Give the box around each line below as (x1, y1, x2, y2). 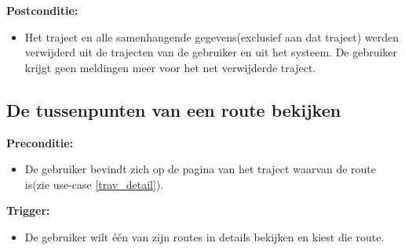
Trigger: (6, 202, 50, 219)
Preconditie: (6, 134, 74, 150)
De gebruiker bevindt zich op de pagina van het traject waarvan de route (24, 161, 377, 177)
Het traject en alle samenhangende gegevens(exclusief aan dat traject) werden (24, 28, 400, 45)
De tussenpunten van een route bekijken (6, 97, 341, 121)
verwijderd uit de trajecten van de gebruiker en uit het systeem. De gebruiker (24, 44, 398, 60)
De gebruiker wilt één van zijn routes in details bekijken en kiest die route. (24, 228, 385, 245)
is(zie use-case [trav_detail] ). (24, 176, 164, 192)
